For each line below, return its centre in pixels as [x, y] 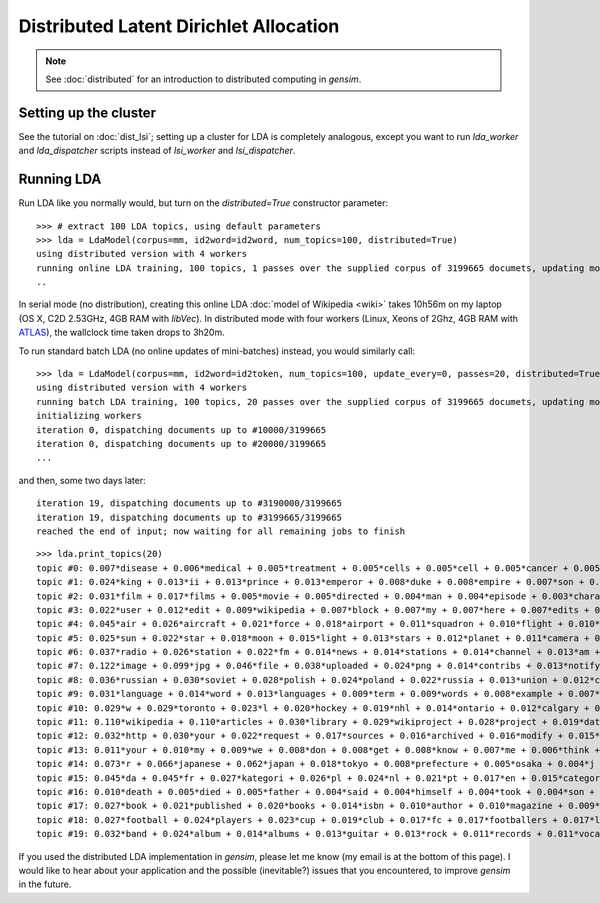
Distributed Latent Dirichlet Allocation [179, 26]
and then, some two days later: [82, 480]
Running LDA [60, 179]
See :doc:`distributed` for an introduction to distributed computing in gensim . [203, 79]
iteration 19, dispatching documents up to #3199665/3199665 [189, 517]
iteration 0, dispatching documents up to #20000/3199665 [181, 443]
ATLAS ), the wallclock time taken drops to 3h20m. [121, 332]
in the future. [45, 884]
